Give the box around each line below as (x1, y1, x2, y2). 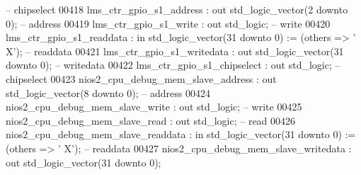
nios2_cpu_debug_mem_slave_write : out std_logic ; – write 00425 (6, 99, 302, 114)
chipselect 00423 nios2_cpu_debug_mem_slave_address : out (6, 71, 277, 86)
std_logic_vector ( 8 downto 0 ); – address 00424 (6, 85, 210, 100)
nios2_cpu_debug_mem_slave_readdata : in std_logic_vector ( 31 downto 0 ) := (6, 127, 356, 142)
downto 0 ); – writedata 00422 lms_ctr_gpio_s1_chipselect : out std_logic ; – (6, 57, 340, 72)
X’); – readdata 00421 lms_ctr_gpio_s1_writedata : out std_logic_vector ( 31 (6, 43, 344, 58)
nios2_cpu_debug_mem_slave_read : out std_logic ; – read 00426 (6, 113, 296, 128)
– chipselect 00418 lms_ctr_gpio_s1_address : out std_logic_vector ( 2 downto (6, 2, 348, 16)
